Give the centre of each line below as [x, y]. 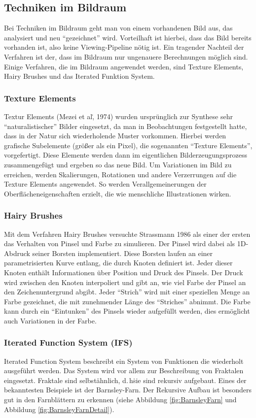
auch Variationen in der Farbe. [50, 320]
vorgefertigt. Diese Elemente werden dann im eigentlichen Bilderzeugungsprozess [126, 155]
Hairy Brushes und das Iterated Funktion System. [79, 76]
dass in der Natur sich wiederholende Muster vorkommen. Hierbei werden [115, 136]
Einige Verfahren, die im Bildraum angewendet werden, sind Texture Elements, [124, 66]
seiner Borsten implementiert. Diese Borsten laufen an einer [123, 253]
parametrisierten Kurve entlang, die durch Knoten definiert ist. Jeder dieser [118, 263]
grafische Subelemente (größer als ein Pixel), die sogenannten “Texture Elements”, [128, 145]
